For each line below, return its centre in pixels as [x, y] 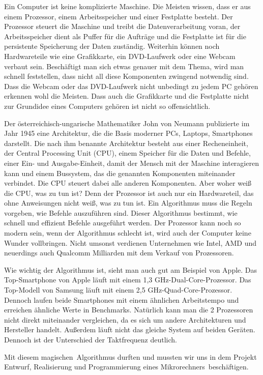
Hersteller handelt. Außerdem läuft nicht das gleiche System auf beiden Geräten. [130, 329]
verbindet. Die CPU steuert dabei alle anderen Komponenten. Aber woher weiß [128, 183]
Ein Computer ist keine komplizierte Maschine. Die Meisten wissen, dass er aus [127, 6]
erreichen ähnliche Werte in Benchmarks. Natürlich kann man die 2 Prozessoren [129, 310]
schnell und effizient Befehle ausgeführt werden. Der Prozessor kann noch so [123, 223]
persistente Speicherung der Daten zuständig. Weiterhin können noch [112, 46]
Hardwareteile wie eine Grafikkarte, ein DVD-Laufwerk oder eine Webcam [120, 56]
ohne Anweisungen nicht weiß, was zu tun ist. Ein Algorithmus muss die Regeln [128, 203]
